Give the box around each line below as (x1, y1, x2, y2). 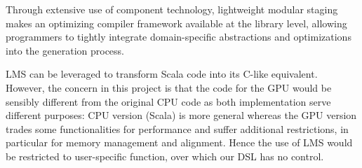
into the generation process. (6, 43, 125, 57)
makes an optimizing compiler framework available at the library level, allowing (6, 15, 347, 30)
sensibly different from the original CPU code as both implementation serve (6, 94, 331, 108)
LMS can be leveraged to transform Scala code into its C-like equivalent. (6, 66, 318, 81)
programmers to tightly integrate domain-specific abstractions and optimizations (6, 29, 351, 44)
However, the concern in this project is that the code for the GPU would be (6, 80, 332, 94)
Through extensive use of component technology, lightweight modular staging (6, 2, 338, 16)
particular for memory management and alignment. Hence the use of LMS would (6, 135, 353, 150)
